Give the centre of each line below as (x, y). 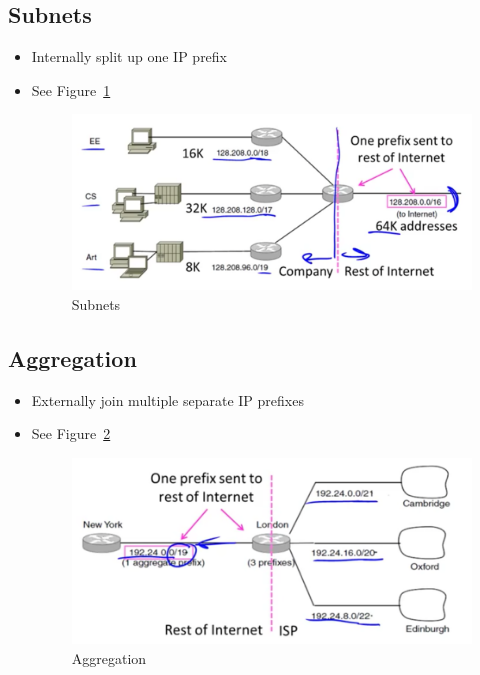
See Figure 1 (71, 89)
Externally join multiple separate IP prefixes (167, 399)
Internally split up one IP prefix (129, 56)
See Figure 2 (71, 433)
